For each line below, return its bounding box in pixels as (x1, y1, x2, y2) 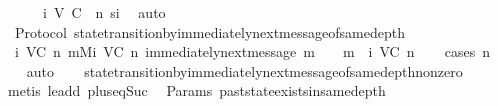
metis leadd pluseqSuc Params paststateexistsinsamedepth (7, 80, 386, 101)
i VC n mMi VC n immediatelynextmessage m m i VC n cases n (14, 41, 491, 62)
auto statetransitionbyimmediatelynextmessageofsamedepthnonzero (26, 60, 463, 81)
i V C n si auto (42, 2, 166, 22)
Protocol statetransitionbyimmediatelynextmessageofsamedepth (14, 21, 405, 42)
